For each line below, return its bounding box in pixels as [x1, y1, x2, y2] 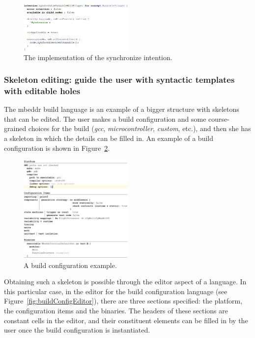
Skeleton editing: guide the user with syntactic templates [4, 73, 235, 85]
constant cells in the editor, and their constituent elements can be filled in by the [4, 315, 248, 325]
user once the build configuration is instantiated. [4, 325, 150, 335]
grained [4, 123, 27, 134]
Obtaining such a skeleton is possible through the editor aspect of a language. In [4, 276, 247, 287]
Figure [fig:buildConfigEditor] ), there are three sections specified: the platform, [4, 296, 243, 306]
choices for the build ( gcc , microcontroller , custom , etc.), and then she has [28, 123, 251, 134]
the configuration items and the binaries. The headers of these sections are [4, 305, 228, 316]
